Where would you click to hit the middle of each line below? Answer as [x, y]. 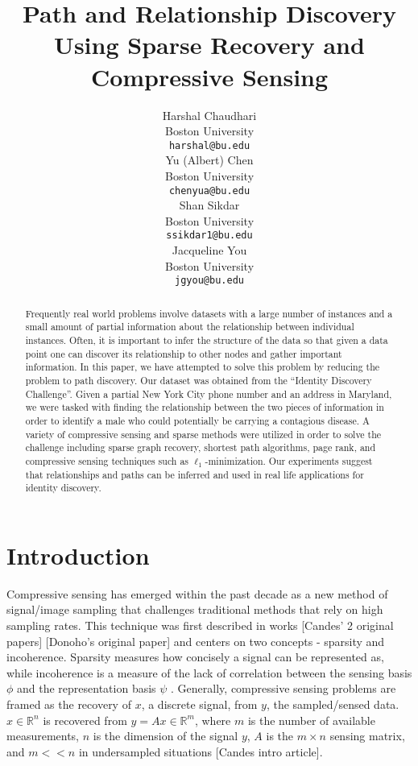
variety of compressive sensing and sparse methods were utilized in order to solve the [203, 434]
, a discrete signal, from [199, 704]
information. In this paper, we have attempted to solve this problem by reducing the [203, 367]
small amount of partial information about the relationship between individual [190, 327]
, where [213, 720]
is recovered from [85, 720]
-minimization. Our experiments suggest [289, 460]
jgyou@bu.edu [209, 281]
